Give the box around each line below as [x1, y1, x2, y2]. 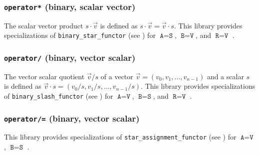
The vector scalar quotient [4, 71, 85, 81]
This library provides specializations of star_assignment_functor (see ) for [4, 132, 237, 142]
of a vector [100, 71, 133, 81]
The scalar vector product [4, 20, 83, 30]
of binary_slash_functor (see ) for [4, 91, 113, 101]
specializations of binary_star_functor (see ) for [4, 30, 156, 40]
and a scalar [207, 71, 244, 81]
